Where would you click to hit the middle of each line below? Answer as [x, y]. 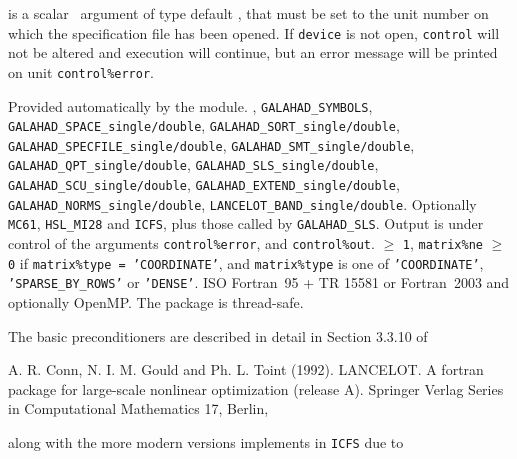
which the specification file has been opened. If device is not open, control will [254, 32]
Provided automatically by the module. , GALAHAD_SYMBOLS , [190, 105]
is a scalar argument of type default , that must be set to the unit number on [248, 13]
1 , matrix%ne [443, 243]
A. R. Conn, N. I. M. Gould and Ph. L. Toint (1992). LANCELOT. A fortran [246, 369]
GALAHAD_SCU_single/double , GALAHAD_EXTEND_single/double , [204, 184]
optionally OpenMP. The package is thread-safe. [156, 302]
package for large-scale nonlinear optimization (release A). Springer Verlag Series [256, 388]
